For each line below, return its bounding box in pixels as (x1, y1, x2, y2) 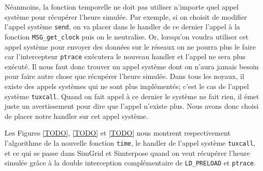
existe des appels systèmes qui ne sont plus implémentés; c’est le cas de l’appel (5, 80, 249, 91)
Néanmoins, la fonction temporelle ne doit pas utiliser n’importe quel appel (5, 2, 239, 12)
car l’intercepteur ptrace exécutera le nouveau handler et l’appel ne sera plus (5, 51, 246, 62)
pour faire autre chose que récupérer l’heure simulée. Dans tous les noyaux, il (5, 71, 244, 81)
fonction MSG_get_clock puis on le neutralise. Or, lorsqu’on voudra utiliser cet (5, 31, 249, 41)
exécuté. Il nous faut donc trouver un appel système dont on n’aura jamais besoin (5, 61, 259, 71)
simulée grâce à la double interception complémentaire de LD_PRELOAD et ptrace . (5, 157, 256, 168)
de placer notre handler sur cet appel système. (5, 110, 148, 121)
